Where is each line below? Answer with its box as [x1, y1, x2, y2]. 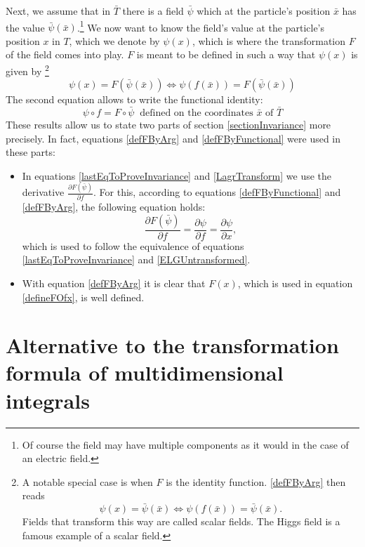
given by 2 [6, 62, 49, 78]
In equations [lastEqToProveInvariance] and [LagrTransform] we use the [22, 168, 332, 183]
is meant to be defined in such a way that [136, 47, 316, 62]
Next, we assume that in [6, 4, 111, 18]
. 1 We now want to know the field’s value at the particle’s [77, 18, 325, 34]
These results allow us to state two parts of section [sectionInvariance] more [6, 117, 331, 132]
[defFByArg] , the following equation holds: [22, 199, 206, 214]
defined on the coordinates [140, 108, 253, 119]
